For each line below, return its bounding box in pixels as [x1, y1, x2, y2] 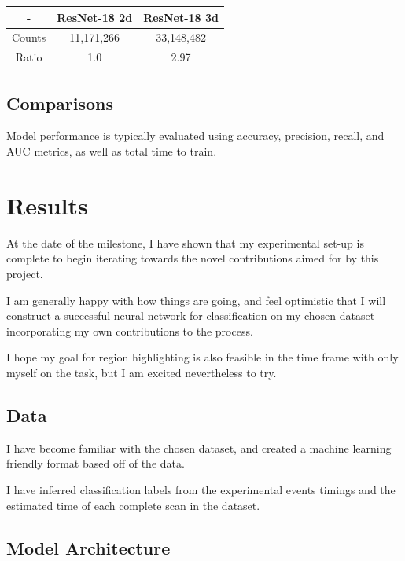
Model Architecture [6, 535, 171, 559]
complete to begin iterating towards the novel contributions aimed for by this [6, 250, 379, 266]
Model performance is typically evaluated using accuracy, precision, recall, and [6, 127, 385, 144]
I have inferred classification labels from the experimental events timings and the [6, 481, 396, 497]
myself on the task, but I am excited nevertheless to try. [6, 364, 277, 380]
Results [6, 189, 88, 221]
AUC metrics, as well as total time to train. [6, 143, 217, 159]
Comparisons [6, 90, 114, 115]
